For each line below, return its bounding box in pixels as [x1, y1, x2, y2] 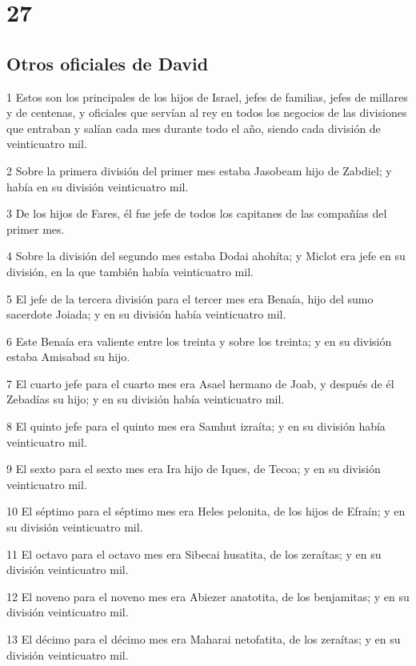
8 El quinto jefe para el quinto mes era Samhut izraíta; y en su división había [6, 418, 386, 435]
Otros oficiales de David [6, 50, 209, 75]
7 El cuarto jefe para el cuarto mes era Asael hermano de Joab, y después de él [6, 375, 394, 391]
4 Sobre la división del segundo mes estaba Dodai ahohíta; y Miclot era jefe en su [6, 247, 406, 264]
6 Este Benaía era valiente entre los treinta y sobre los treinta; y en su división [6, 332, 392, 349]
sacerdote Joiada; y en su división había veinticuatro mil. [6, 306, 286, 323]
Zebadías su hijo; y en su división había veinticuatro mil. [6, 391, 285, 407]
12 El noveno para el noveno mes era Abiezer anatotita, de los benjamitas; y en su [6, 588, 410, 604]
